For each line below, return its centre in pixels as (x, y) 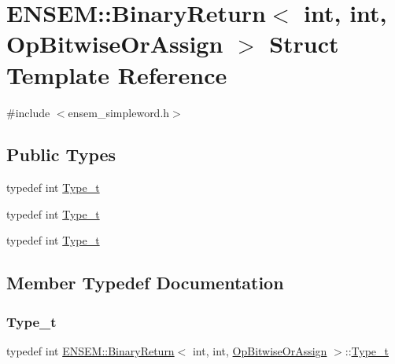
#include (28, 112)
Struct (304, 44)
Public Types (61, 154)
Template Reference (117, 74)
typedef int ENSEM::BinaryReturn (90, 351)
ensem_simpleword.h (119, 112)
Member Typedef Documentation (145, 283)
